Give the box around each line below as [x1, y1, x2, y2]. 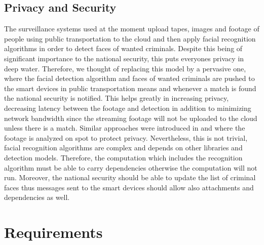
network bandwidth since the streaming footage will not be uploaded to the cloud [4, 112, 257, 123]
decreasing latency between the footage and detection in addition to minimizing [4, 102, 251, 113]
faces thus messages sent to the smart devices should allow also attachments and [4, 182, 254, 192]
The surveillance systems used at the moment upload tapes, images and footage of [4, 23, 259, 34]
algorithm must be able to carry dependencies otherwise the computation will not [4, 162, 257, 173]
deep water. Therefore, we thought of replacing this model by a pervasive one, [4, 63, 246, 73]
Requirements [4, 222, 103, 242]
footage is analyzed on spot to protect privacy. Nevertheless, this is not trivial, [4, 132, 248, 143]
